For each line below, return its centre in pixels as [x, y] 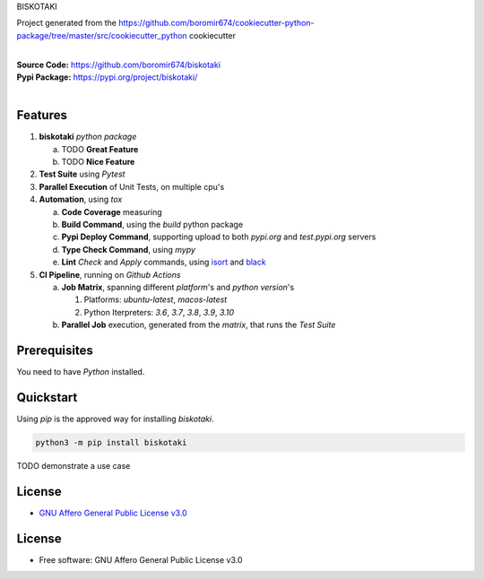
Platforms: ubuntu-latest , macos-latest [156, 299]
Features [42, 115]
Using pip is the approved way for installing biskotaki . [115, 419]
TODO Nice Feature [98, 162]
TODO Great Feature [100, 149]
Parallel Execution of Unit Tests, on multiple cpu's [132, 186]
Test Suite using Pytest [82, 174]
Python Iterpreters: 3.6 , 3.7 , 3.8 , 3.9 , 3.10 [159, 312]
